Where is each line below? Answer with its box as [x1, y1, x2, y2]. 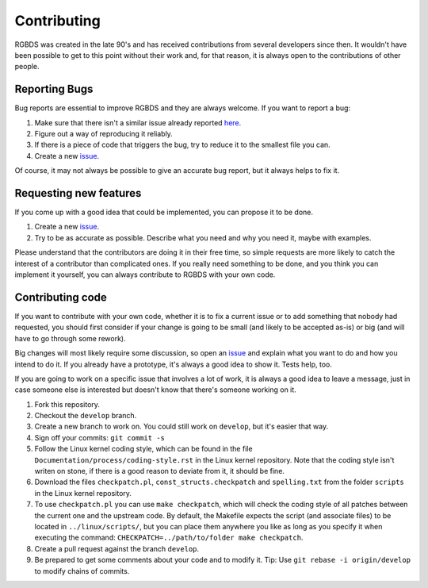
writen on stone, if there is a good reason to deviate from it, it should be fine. [34, 467, 285, 476]
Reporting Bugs [14, 83, 94, 96]
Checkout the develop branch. [34, 411, 137, 421]
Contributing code [14, 290, 107, 304]
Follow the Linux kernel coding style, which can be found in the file [34, 444, 253, 454]
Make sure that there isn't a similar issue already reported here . [34, 117, 242, 127]
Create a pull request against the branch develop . [34, 544, 200, 553]
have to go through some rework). [14, 333, 126, 343]
